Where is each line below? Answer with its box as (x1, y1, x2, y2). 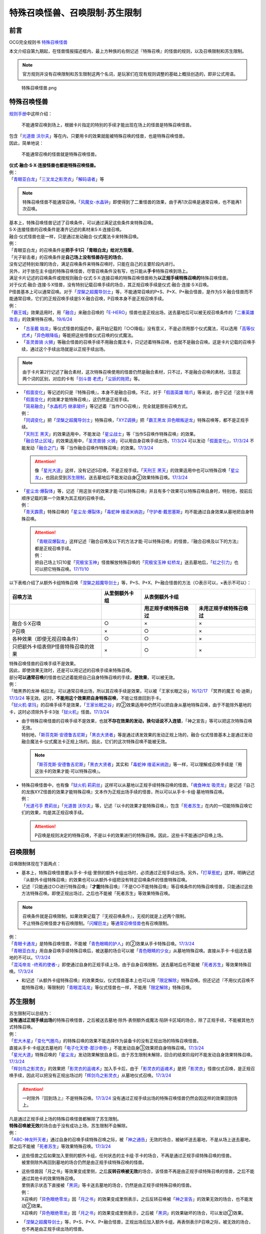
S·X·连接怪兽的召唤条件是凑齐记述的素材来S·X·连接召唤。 (9, 227, 124, 232)
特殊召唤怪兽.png (21, 84, 57, 91)
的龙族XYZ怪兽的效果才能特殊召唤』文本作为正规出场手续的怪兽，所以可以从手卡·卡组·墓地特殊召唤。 (21, 789, 227, 795)
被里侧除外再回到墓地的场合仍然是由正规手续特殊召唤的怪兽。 (21, 1159, 147, 1165)
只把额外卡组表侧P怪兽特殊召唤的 (12, 643, 90, 650)
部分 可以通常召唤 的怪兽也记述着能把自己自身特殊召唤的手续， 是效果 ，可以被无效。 (9, 674, 177, 680)
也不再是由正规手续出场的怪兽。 (21, 1226, 86, 1232)
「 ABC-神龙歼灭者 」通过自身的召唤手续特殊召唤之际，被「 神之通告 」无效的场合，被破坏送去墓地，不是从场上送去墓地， (9, 1136, 253, 1142)
